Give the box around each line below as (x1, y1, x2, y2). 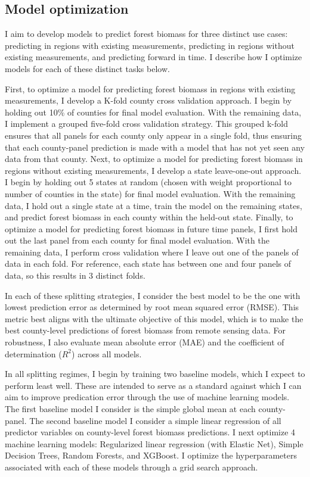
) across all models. (72, 347, 142, 360)
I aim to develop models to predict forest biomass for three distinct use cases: (5, 27, 288, 40)
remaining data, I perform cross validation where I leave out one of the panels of (5, 245, 299, 258)
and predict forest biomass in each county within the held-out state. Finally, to (5, 211, 293, 223)
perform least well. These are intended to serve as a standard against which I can (5, 379, 302, 391)
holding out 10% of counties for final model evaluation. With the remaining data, (5, 105, 302, 118)
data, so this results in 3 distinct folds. (5, 269, 145, 282)
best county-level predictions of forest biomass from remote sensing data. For (5, 324, 286, 336)
